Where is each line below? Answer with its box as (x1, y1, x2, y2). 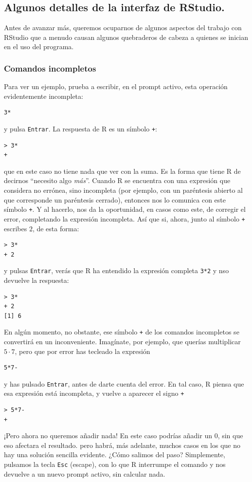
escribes (4, 223, 27, 233)
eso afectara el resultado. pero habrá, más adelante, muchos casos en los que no (4, 440, 240, 450)
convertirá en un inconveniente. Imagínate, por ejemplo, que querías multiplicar (4, 336, 241, 346)
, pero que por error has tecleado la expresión (15, 346, 150, 356)
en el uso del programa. (4, 41, 74, 52)
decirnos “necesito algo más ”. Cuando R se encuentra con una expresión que (4, 175, 231, 185)
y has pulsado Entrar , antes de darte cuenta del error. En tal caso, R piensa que (4, 378, 244, 389)
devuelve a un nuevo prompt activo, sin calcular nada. (4, 468, 165, 479)
